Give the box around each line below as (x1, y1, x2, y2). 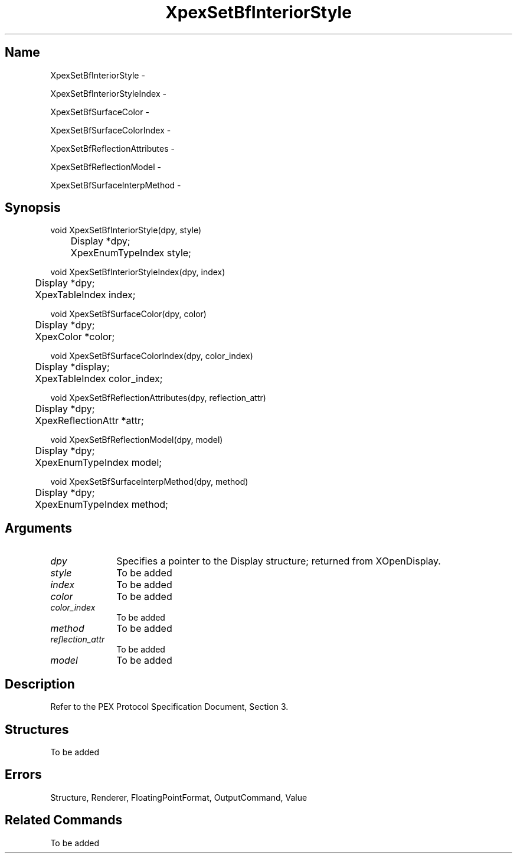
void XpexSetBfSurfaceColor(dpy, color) (50, 309, 207, 319)
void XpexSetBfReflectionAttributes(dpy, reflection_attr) (50, 393, 266, 403)
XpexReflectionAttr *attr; (35, 415, 144, 427)
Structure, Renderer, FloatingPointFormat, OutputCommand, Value (50, 792, 307, 802)
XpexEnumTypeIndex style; (70, 247, 191, 259)
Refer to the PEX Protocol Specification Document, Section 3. (50, 702, 289, 712)
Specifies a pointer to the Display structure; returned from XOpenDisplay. (116, 555, 441, 567)
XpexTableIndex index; (35, 289, 136, 301)
